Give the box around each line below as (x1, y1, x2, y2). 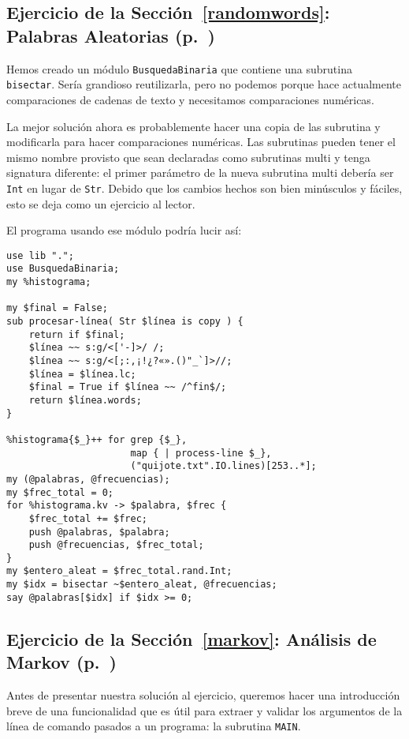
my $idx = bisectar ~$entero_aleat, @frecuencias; (6, 579, 277, 591)
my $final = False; (6, 302, 108, 314)
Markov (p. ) (6, 650, 117, 674)
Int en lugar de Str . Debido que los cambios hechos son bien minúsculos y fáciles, (6, 179, 403, 196)
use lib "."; (6, 249, 74, 261)
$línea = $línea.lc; (28, 368, 136, 380)
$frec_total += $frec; (28, 512, 147, 524)
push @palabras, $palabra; (28, 526, 170, 538)
